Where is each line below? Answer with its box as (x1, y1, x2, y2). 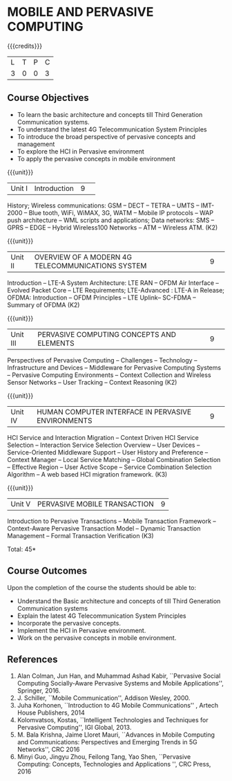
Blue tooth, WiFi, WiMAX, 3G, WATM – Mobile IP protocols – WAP (28, 208, 214, 217)
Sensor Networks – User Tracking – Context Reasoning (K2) (7, 378, 177, 386)
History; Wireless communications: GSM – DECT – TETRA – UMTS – (7, 201, 200, 210)
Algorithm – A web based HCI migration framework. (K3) (7, 470, 168, 478)
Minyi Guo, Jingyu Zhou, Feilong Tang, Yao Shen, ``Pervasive (17, 753, 191, 761)
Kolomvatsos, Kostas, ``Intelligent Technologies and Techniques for (17, 716, 209, 724)
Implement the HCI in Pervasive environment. (17, 626, 146, 634)
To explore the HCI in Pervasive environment (17, 147, 145, 156)
